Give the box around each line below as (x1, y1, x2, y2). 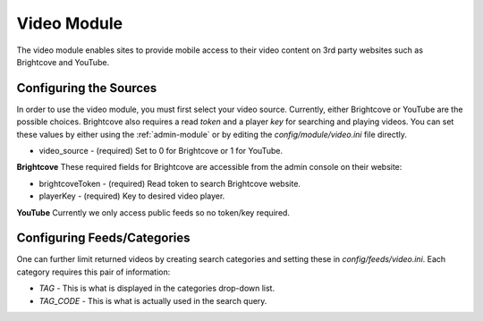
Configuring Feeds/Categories (16, 231, 191, 246)
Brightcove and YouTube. (16, 56, 110, 67)
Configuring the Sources (16, 80, 157, 96)
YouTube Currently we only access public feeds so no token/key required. (16, 207, 291, 218)
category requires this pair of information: (16, 266, 171, 277)
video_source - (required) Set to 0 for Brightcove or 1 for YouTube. (38, 146, 284, 156)
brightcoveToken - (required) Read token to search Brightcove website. (38, 178, 301, 189)
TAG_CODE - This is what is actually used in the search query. (38, 295, 267, 306)
